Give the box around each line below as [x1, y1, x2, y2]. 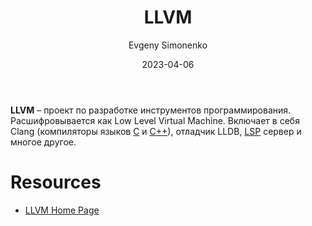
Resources [10, 171, 102, 194]
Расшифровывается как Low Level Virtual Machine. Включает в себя [10, 114, 300, 126]
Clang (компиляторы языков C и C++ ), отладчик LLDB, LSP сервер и [10, 125, 302, 137]
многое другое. [10, 136, 77, 148]
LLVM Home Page [24, 204, 100, 216]
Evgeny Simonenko [128, 39, 208, 51]
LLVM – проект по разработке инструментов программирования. [10, 104, 292, 116]
